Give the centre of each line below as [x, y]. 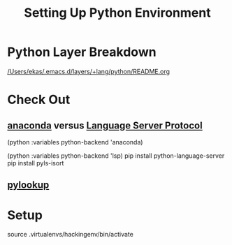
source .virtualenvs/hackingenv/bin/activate [71, 235]
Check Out [39, 100]
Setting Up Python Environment [117, 13]
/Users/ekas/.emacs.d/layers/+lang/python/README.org [88, 71]
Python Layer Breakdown [82, 52]
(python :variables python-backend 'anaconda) [75, 142]
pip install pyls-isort [36, 163]
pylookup [28, 185]
